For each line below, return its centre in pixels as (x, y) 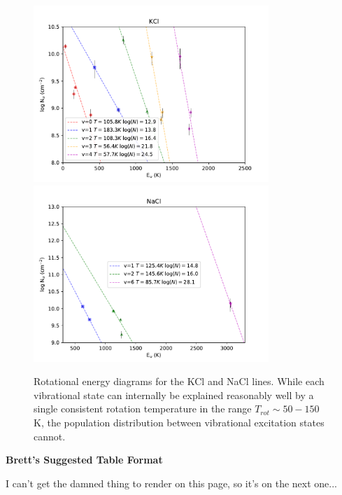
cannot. (50, 436)
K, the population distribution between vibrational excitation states (179, 422)
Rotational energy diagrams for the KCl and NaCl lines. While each (179, 381)
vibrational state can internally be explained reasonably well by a (174, 395)
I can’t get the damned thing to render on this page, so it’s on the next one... (171, 483)
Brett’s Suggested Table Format (84, 460)
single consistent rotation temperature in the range (143, 409)
